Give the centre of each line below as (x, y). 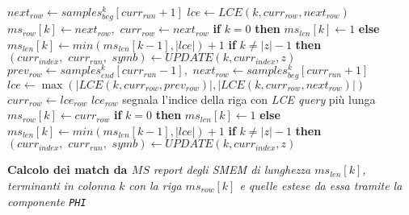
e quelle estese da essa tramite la (321, 185)
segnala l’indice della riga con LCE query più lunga (249, 99)
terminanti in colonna (61, 185)
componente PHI (47, 201)
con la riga (155, 185)
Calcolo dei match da (67, 170)
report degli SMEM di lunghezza (232, 170)
